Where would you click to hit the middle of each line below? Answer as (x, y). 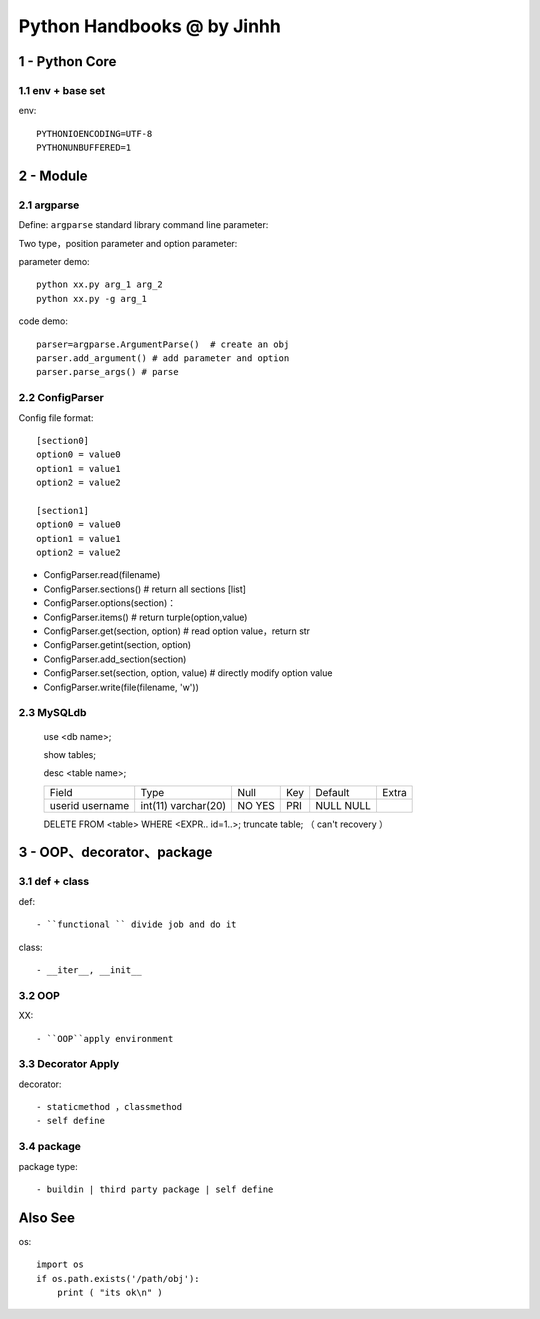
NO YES (256, 805)
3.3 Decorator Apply (69, 1064)
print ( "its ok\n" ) (110, 1293)
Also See (46, 1217)
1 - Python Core (67, 61)
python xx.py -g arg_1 (92, 298)
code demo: (43, 321)
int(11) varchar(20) (183, 805)
